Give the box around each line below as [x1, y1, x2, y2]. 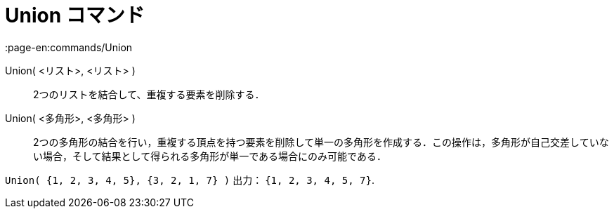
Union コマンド [5, 4, 145, 27]
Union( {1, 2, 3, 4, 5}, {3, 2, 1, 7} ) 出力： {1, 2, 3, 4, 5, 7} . [5, 173, 374, 186]
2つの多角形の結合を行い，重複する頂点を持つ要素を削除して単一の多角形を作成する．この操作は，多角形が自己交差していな [33, 135, 609, 148]
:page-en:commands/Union [5, 41, 133, 53]
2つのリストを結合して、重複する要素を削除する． [33, 88, 265, 100]
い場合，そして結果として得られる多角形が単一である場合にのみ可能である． [33, 149, 386, 162]
